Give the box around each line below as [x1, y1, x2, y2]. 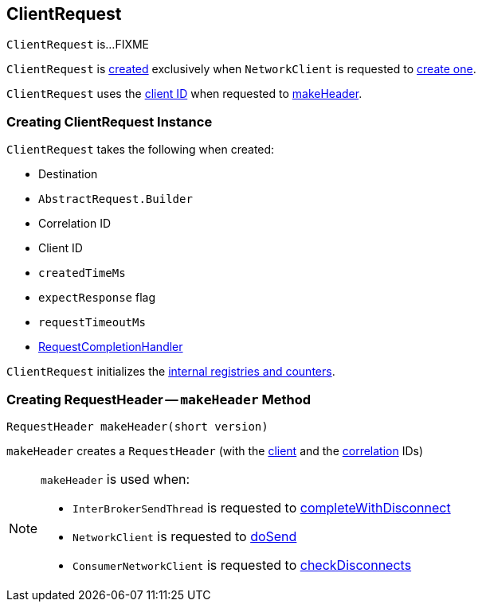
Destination [38, 167, 98, 181]
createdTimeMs [38, 267, 126, 280]
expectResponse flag [38, 290, 155, 305]
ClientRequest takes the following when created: [6, 142, 275, 157]
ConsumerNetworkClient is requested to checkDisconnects [72, 556, 412, 573]
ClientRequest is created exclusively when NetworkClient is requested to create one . [6, 62, 476, 76]
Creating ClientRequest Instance [6, 113, 213, 130]
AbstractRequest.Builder [38, 193, 193, 206]
